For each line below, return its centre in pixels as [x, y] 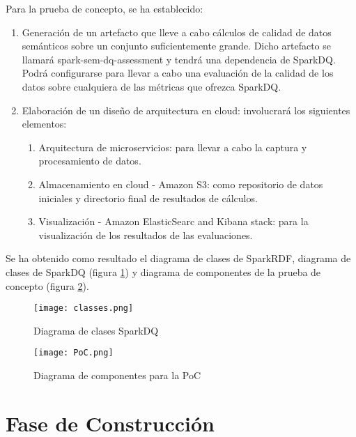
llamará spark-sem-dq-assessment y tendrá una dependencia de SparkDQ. [179, 59]
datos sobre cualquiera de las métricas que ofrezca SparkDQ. [152, 86]
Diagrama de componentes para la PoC [117, 375]
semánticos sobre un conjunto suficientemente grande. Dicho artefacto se [177, 46]
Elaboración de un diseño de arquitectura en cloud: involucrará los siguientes [186, 110]
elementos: [44, 124]
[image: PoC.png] [73, 353]
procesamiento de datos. [90, 161]
